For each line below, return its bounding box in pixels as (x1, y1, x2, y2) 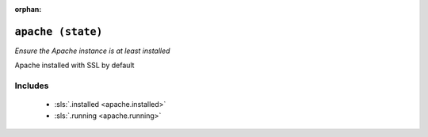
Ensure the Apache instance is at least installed (14, 46, 170, 55)
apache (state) (14, 25, 103, 38)
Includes (14, 80, 49, 91)
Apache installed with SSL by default (14, 60, 135, 70)
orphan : (14, 5, 42, 13)
